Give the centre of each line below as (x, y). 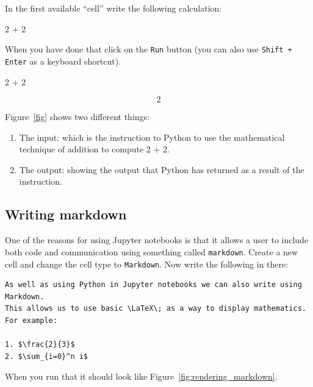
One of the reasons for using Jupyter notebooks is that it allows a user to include (157, 240)
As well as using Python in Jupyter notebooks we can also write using (153, 285)
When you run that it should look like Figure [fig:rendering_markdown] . (141, 376)
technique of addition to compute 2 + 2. (94, 149)
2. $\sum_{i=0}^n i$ (47, 356)
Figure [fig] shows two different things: (77, 117)
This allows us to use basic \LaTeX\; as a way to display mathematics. (156, 309)
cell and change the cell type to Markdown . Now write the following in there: (147, 264)
